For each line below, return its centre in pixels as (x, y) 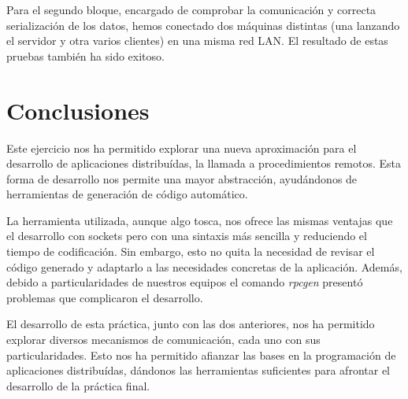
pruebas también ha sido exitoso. (85, 55)
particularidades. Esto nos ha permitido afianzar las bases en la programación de (201, 355)
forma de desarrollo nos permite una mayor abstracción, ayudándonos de (182, 178)
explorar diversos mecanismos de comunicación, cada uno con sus (163, 340)
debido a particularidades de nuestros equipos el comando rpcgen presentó (185, 282)
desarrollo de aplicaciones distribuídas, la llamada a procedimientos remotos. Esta (204, 163)
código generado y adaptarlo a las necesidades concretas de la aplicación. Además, (204, 266)
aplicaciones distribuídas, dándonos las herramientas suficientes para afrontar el (198, 370)
